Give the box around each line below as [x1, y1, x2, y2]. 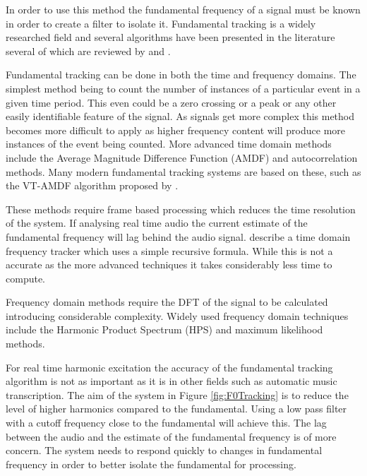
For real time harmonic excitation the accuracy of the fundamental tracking [6, 359, 333, 374]
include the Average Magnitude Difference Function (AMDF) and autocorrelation [6, 150, 358, 165]
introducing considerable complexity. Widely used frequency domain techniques [6, 308, 349, 323]
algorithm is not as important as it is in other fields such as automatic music [6, 374, 337, 388]
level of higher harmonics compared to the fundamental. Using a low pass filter [6, 401, 347, 416]
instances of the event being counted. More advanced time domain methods [6, 136, 332, 151]
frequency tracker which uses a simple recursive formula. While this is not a [6, 243, 333, 258]
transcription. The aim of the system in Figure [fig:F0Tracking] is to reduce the [6, 387, 349, 402]
